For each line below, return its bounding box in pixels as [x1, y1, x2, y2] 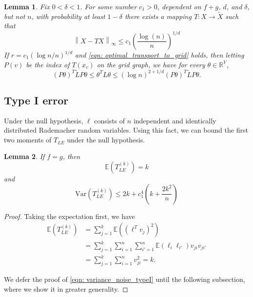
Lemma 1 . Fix [4, 1, 50, 11]
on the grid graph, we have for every [97, 59, 205, 69]
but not [4, 11, 25, 21]
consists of [94, 115, 125, 125]
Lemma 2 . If [4, 151, 45, 161]
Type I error [4, 93, 69, 108]
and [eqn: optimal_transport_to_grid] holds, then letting [75, 50, 244, 59]
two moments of [4, 135, 52, 145]
